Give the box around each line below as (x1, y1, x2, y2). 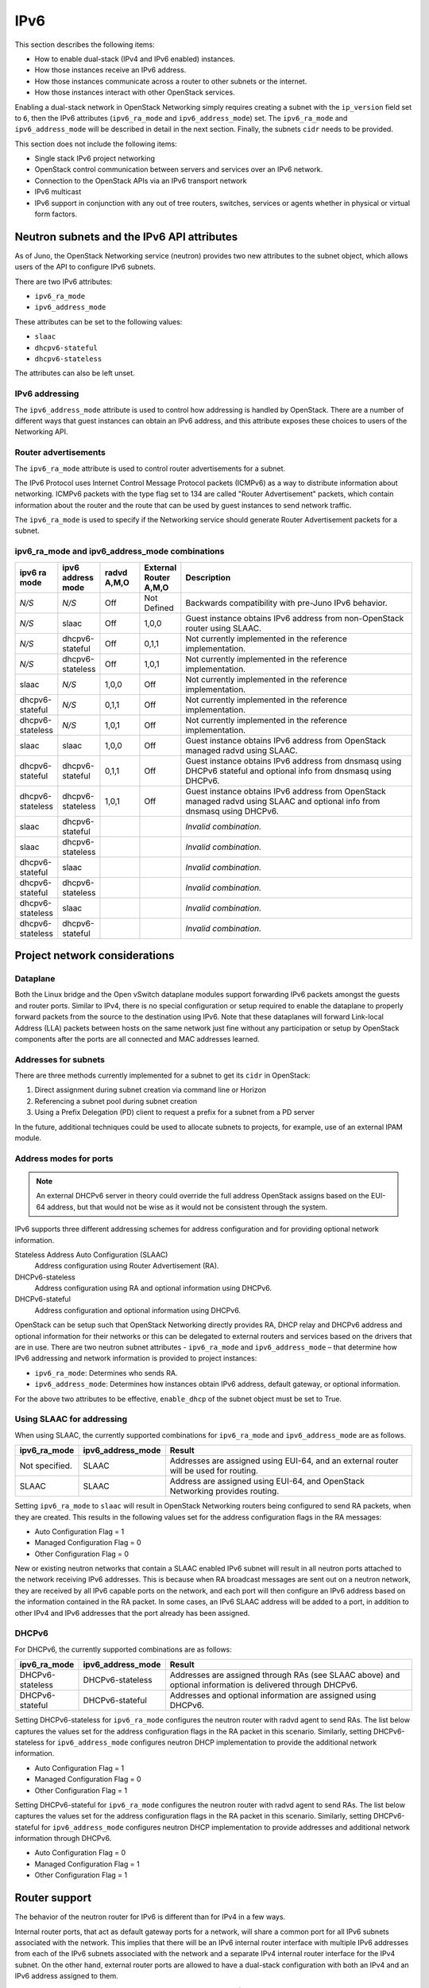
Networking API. (14, 427, 68, 437)
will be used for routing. (169, 1466, 258, 1477)
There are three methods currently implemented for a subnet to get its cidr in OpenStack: (14, 1070, 311, 1081)
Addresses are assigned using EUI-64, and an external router (169, 1455, 399, 1466)
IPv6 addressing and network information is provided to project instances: (14, 1353, 257, 1363)
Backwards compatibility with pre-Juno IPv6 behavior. (185, 597, 388, 608)
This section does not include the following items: (14, 139, 178, 149)
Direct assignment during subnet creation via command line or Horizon (34, 1085, 266, 1095)
